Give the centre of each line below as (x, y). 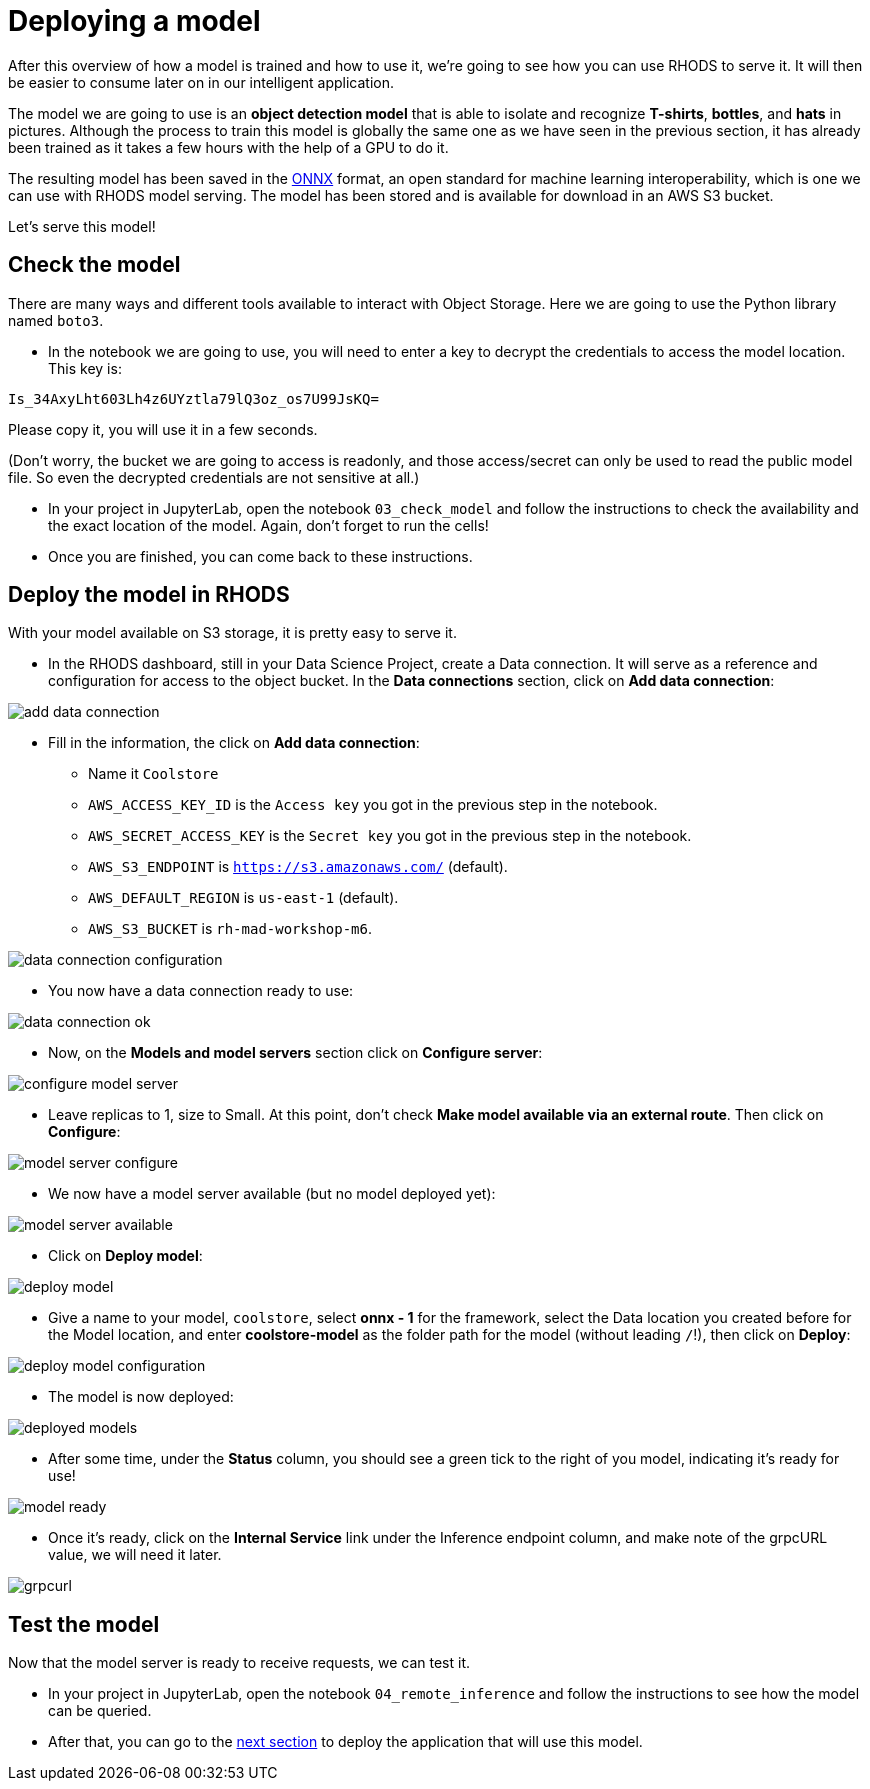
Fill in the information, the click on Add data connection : (234, 743)
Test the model (84, 1624)
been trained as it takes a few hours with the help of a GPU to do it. (228, 147)
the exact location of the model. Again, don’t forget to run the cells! (268, 525)
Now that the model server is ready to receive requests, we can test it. (239, 1663)
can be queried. (100, 1711)
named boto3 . (56, 320)
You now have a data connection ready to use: (201, 991)
